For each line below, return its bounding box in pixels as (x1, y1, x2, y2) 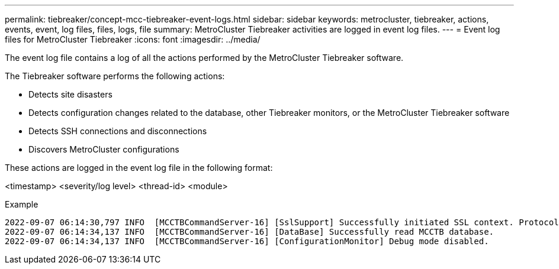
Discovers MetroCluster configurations (28, 144, 179, 154)
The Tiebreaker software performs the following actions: (5, 71, 225, 81)
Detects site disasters (28, 89, 113, 99)
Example (5, 199, 38, 209)
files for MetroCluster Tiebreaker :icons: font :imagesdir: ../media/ (5, 34, 261, 44)
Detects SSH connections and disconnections (28, 126, 207, 136)
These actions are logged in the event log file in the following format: (5, 163, 273, 173)
